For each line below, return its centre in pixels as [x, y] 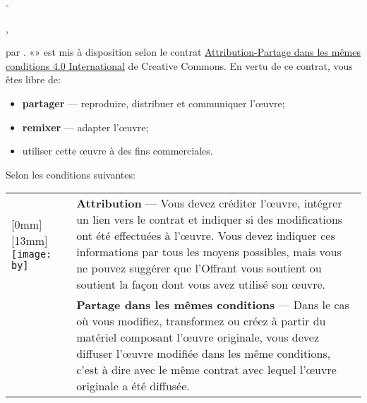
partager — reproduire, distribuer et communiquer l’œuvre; [154, 103]
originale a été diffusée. [133, 386]
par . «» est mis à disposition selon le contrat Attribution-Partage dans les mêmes [183, 52]
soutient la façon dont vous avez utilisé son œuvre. [201, 284]
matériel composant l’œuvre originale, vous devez [198, 337]
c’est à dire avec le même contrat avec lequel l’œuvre [206, 370]
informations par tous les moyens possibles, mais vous [209, 252]
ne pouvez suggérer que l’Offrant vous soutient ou [199, 268]
